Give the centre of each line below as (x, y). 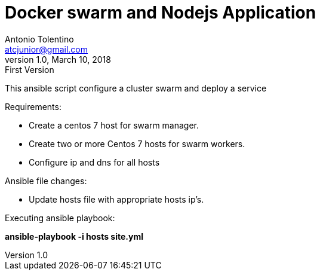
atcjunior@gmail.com (47, 49)
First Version (30, 69)
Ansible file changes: (46, 181)
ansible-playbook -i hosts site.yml (74, 236)
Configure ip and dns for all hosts (94, 162)
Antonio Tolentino (39, 39)
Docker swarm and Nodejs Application (161, 13)
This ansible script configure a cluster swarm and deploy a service (136, 88)
